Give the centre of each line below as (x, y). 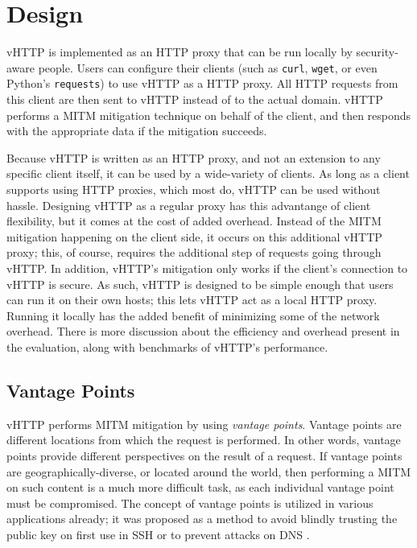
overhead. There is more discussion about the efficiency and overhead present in (203, 331)
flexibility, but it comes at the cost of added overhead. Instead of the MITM (194, 221)
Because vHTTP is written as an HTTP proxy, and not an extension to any (194, 157)
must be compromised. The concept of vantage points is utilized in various (190, 503)
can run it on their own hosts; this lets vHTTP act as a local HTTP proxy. (192, 300)
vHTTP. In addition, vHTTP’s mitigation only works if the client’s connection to (207, 268)
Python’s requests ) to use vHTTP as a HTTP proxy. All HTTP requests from (202, 83)
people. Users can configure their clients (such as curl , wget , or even (208, 67)
